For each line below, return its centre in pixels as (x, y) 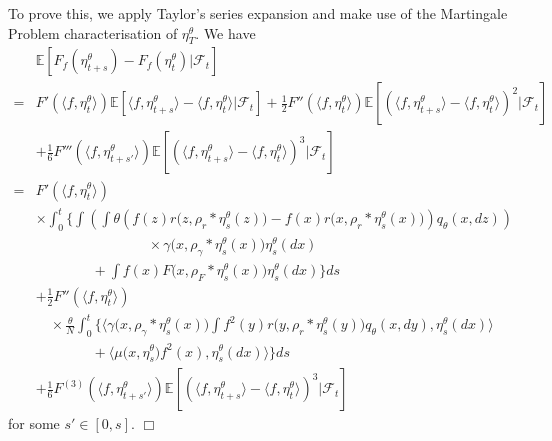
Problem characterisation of (93, 32)
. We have (225, 32)
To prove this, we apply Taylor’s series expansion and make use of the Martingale (258, 13)
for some (34, 423)
